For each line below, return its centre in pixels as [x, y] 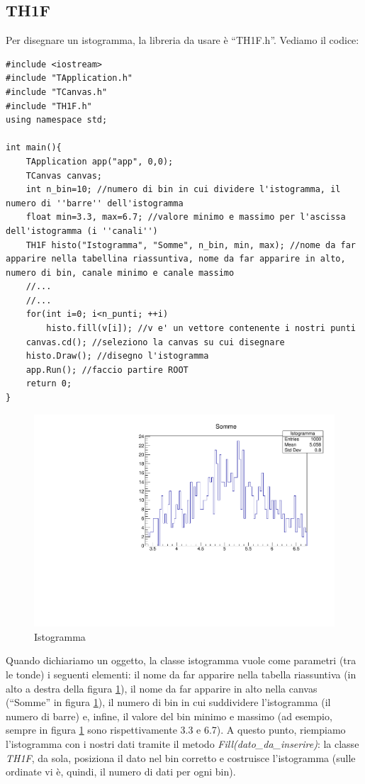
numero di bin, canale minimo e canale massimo [120, 273]
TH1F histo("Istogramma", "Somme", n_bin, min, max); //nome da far [191, 245]
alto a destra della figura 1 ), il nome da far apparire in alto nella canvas [162, 688]
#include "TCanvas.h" [57, 92]
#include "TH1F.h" [49, 106]
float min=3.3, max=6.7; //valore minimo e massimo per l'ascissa [186, 217]
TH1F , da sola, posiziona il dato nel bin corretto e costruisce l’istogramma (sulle [181, 757]
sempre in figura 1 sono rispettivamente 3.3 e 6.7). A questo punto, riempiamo [176, 730]
